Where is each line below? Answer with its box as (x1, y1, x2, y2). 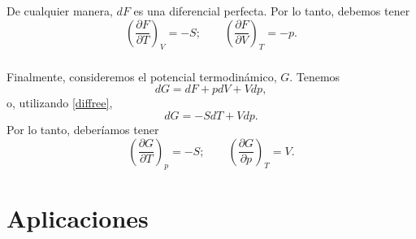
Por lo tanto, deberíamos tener (6, 120, 159, 137)
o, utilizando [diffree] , (6, 94, 113, 111)
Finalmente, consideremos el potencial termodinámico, (6, 67, 277, 85)
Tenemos (296, 67, 340, 85)
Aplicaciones (6, 201, 149, 234)
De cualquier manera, (6, 2, 113, 19)
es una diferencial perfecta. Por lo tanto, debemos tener (133, 2, 410, 19)
